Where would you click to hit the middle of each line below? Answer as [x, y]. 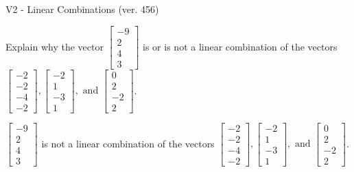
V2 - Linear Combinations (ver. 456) [82, 9]
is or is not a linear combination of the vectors [240, 46]
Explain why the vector [55, 46]
